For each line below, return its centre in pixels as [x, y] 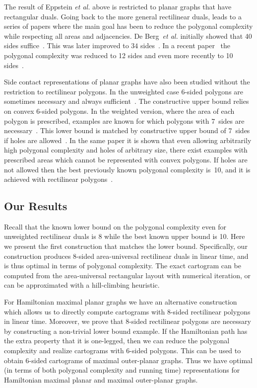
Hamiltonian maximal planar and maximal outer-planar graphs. [101, 379]
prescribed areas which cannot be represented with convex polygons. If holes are [126, 159]
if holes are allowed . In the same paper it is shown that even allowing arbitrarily [128, 140]
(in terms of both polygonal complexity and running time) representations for [122, 370]
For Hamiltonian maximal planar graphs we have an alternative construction [121, 302]
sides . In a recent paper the [185, 45]
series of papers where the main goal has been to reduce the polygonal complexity [128, 26]
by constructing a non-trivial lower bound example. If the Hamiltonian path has [126, 331]
